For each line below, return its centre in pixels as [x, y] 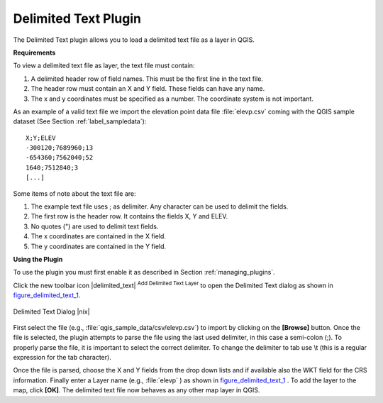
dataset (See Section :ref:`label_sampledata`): [80, 121]
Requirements [34, 53]
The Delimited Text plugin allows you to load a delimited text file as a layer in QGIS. [134, 40]
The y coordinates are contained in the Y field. [99, 246]
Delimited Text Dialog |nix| [51, 311]
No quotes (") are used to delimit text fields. [95, 226]
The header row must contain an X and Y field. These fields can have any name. [148, 89]
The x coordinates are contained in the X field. [99, 236]
